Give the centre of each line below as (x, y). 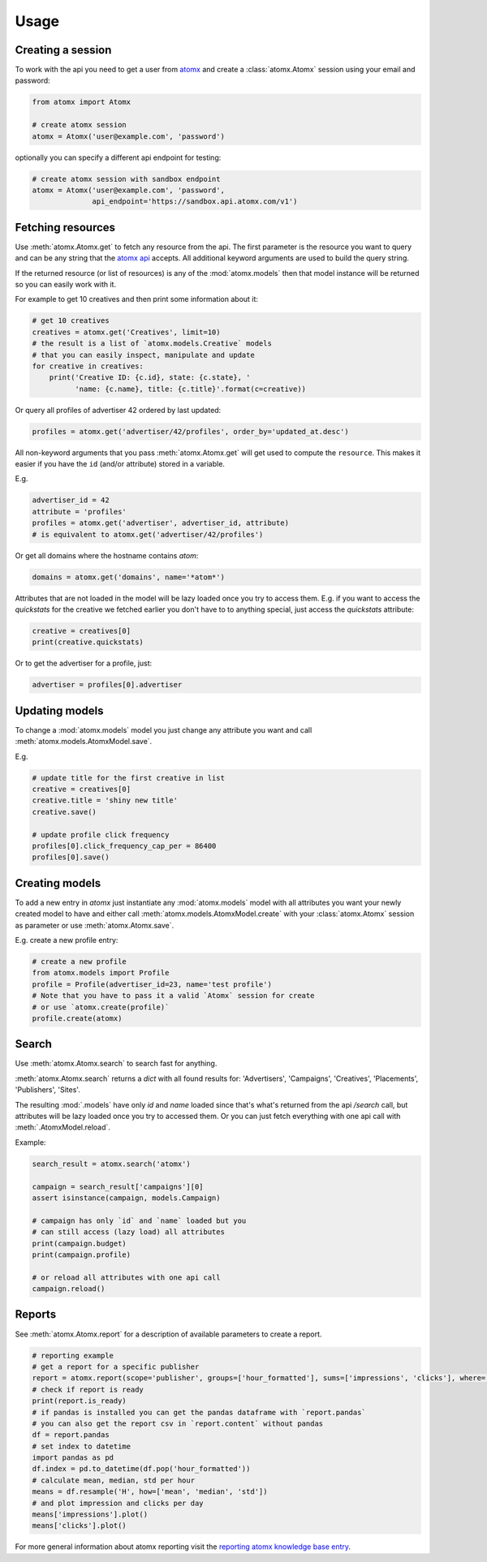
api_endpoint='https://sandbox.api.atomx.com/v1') (195, 202)
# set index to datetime (82, 1446)
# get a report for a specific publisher (116, 1366)
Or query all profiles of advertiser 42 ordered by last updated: (118, 410)
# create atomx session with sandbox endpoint (126, 179)
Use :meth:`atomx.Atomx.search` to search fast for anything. (116, 1064)
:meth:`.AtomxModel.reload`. (63, 1127)
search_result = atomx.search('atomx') (111, 1164)
